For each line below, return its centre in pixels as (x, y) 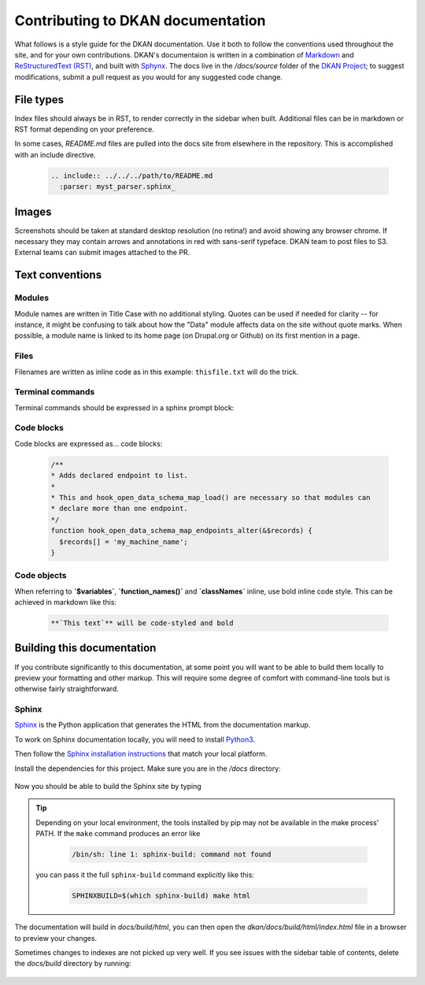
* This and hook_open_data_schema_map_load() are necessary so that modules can (211, 497)
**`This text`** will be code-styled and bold (142, 623)
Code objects (41, 576)
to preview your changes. (56, 938)
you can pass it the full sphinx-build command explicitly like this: (145, 875)
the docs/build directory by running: (73, 964)
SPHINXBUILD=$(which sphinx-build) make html (161, 896)
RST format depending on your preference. (85, 129)
